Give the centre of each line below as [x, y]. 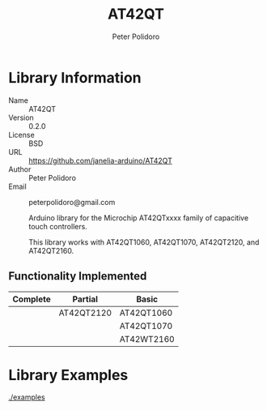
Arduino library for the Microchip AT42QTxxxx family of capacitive [139, 218]
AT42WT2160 [147, 339]
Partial [85, 299]
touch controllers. [58, 226]
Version [21, 117]
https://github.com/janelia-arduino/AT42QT [100, 160]
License [21, 135]
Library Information [75, 77]
